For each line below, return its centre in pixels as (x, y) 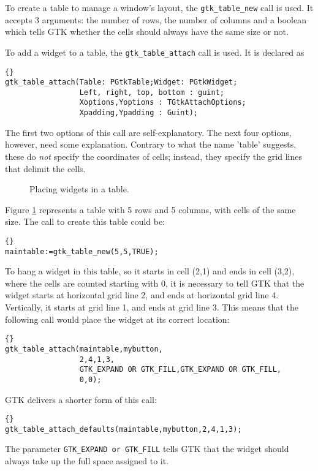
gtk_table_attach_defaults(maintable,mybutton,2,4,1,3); (123, 429)
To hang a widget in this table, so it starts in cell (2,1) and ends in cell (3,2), (150, 271)
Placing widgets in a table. (79, 189)
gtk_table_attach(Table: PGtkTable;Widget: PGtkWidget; (121, 82)
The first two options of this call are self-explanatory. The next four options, (148, 132)
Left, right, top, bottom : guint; (152, 92)
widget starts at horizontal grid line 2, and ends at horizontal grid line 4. (142, 295)
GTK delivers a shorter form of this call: (81, 399)
